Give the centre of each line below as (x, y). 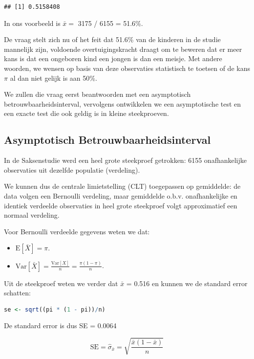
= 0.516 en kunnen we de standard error (187, 283)
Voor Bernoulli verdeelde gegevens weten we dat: (77, 231)
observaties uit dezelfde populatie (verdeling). (72, 169)
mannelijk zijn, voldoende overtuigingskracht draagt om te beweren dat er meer (123, 49)
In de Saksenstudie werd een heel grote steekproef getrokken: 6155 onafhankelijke (125, 160)
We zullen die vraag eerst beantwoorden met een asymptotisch (97, 94)
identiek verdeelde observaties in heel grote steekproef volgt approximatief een (121, 205)
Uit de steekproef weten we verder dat (61, 283)
